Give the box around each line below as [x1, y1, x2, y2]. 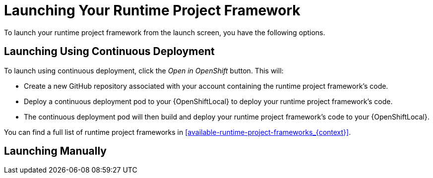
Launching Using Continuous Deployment [4, 45, 215, 58]
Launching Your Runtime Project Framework [4, 2, 301, 19]
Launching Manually [4, 145, 107, 158]
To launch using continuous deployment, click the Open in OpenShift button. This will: [4, 66, 284, 75]
